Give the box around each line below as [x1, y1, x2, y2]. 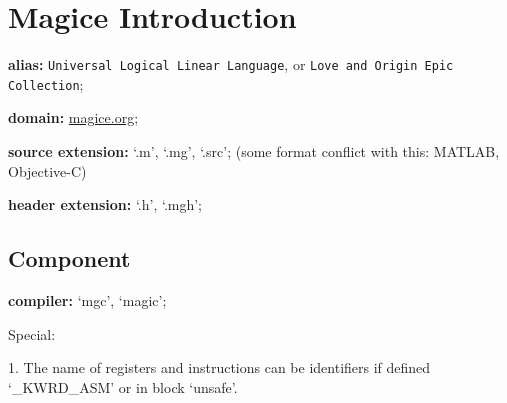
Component [8, 243, 131, 274]
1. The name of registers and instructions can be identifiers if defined [8, 357, 431, 378]
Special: [8, 323, 56, 344]
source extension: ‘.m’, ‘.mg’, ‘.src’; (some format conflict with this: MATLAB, [8, 141, 500, 162]
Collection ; [8, 73, 84, 94]
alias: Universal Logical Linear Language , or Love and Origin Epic [8, 54, 454, 75]
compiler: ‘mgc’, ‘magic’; [8, 290, 167, 311]
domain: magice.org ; [8, 107, 139, 128]
